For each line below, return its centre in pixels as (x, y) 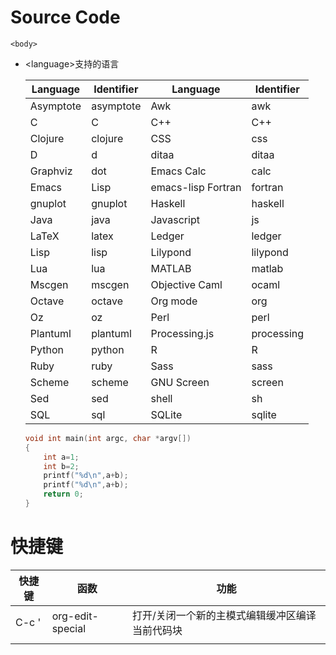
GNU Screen (180, 382)
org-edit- (75, 616)
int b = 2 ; (61, 466)
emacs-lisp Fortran (196, 187)
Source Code (65, 17)
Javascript (175, 219)
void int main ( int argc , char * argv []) (108, 438)
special (69, 628)
